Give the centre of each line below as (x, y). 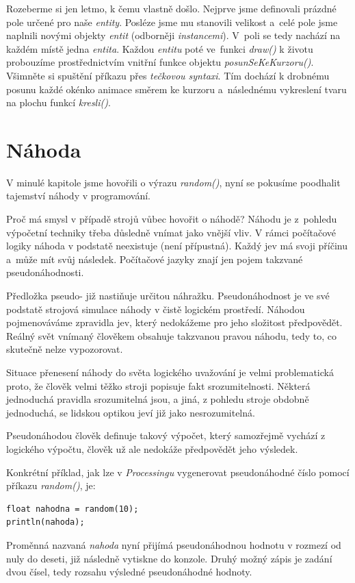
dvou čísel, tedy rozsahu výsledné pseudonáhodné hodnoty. (129, 572)
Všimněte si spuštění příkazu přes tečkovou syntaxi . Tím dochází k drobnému (168, 75)
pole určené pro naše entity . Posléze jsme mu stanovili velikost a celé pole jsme (172, 22)
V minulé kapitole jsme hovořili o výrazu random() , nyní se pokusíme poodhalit (173, 182)
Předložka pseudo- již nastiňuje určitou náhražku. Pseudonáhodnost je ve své (168, 296)
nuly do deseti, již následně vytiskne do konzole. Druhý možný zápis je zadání (169, 558)
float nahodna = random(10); (73, 509)
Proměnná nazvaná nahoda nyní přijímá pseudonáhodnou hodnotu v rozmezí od (174, 544)
